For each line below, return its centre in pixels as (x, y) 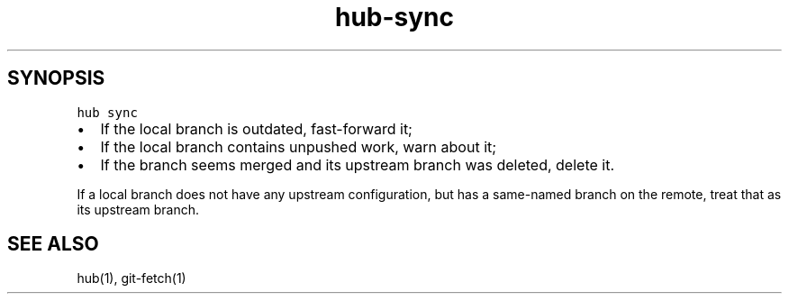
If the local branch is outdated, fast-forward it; (256, 128)
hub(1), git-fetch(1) (131, 278)
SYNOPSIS (56, 78)
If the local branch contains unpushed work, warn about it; (299, 146)
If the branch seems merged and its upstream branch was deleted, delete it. (358, 164)
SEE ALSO (53, 244)
